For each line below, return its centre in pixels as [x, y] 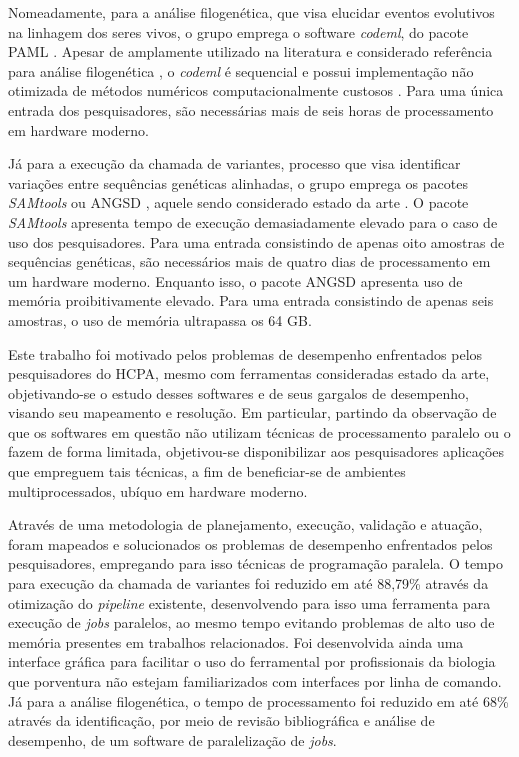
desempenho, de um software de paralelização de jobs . [172, 739]
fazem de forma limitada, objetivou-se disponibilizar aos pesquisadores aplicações [256, 451]
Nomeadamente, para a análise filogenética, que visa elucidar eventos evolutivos [251, 12]
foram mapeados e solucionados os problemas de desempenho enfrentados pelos [250, 543]
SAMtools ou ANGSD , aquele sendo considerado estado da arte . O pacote [238, 202]
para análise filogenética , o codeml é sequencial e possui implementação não [241, 70]
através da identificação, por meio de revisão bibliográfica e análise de [221, 720]
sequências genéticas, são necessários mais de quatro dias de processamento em [249, 261]
